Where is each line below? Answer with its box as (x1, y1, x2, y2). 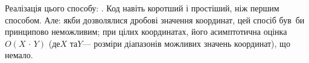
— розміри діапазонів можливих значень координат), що (82, 37, 290, 49)
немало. (5, 49, 33, 61)
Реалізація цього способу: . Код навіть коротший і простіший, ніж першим (5, 2, 279, 14)
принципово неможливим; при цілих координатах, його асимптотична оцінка (5, 25, 287, 38)
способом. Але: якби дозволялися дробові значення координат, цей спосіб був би (5, 13, 305, 26)
